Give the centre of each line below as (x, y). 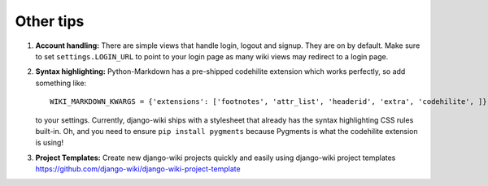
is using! (50, 143)
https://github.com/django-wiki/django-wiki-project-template (138, 169)
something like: (61, 83)
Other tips (50, 21)
